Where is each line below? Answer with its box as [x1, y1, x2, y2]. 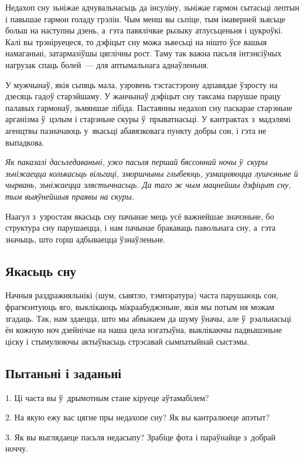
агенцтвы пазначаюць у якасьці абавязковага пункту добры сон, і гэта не [5, 124, 267, 136]
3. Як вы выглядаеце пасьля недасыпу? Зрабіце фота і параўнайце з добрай [5, 430, 276, 443]
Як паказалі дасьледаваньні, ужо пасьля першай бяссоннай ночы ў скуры [5, 156, 268, 168]
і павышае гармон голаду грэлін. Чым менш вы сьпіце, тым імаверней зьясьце [5, 12, 285, 25]
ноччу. [5, 442, 29, 454]
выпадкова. [5, 136, 45, 148]
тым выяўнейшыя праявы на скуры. [5, 190, 135, 202]
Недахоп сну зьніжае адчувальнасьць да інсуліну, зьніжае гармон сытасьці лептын [5, 1, 299, 13]
